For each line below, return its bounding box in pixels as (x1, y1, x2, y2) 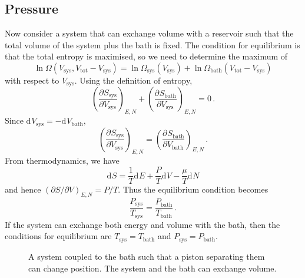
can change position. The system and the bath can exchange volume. (28, 262, 277, 274)
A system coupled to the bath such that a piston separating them (28, 250, 265, 262)
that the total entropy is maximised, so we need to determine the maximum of (5, 50, 288, 62)
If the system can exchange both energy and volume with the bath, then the (5, 218, 280, 230)
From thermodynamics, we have (5, 154, 120, 167)
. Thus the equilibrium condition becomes (118, 183, 268, 196)
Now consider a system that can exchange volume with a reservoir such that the (5, 27, 294, 39)
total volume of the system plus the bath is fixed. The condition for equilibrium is (5, 38, 300, 51)
